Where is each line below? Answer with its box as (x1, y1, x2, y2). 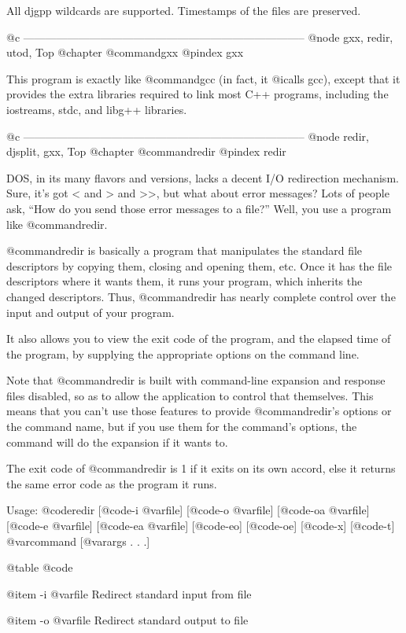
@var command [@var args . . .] (6, 532, 150, 549)
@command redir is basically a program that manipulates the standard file (6, 242, 363, 259)
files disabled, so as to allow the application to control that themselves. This (6, 387, 374, 403)
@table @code (6, 559, 73, 576)
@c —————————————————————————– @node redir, (6, 127, 369, 144)
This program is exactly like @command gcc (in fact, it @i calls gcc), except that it (6, 70, 400, 86)
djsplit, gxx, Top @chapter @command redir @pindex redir (6, 143, 286, 160)
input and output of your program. (6, 304, 175, 320)
